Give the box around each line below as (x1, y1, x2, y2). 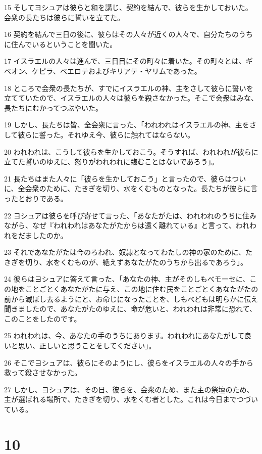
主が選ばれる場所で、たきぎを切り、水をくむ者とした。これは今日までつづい (4, 394, 258, 404)
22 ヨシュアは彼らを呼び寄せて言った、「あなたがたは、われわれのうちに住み (4, 210, 256, 220)
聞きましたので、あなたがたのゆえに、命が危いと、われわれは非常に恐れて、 (4, 303, 256, 314)
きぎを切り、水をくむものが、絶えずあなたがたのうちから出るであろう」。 (4, 256, 248, 267)
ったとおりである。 (4, 193, 68, 203)
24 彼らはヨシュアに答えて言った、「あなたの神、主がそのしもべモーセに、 (4, 274, 250, 284)
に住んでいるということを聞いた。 (4, 38, 117, 49)
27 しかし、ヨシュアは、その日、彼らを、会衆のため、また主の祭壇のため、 (4, 384, 254, 394)
